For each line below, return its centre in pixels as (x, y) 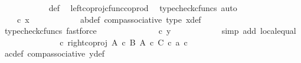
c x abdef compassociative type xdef (109, 19)
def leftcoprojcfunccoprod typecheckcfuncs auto (143, 8)
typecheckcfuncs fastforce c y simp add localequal (150, 31)
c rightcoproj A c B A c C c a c (124, 42)
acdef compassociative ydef (54, 53)
